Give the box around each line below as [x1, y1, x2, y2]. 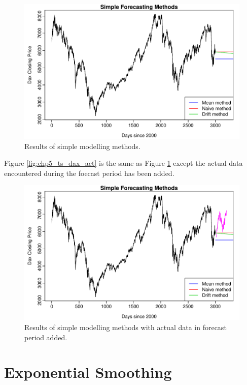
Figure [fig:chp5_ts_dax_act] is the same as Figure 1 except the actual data [4, 158, 243, 168]
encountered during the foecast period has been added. [4, 167, 174, 178]
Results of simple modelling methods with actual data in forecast [24, 321, 227, 332]
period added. [24, 332, 67, 342]
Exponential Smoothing [4, 362, 172, 382]
